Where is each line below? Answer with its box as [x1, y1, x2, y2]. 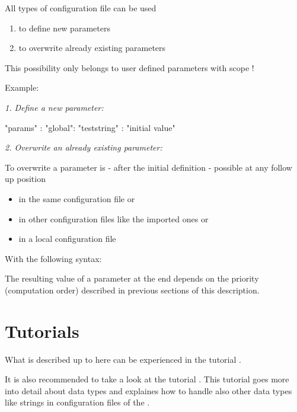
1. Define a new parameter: [5, 101, 104, 113]
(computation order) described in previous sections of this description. [5, 283, 260, 296]
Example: [5, 81, 39, 94]
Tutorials [5, 318, 79, 343]
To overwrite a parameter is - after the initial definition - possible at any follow [5, 161, 292, 173]
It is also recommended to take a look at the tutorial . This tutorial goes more [5, 373, 289, 385]
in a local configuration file [18, 232, 116, 245]
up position [5, 173, 46, 185]
